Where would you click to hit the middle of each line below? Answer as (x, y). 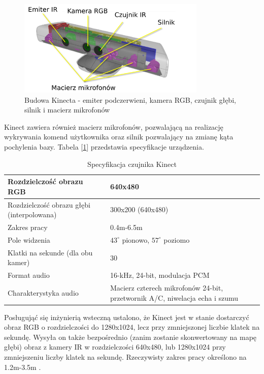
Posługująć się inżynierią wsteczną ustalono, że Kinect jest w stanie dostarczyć (127, 317)
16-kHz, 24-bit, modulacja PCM (160, 275)
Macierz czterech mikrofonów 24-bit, (167, 288)
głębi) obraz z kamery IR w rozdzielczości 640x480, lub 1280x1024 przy (115, 347)
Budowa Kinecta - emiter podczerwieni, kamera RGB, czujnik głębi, (130, 99)
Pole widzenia (29, 239)
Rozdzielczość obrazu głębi (49, 204)
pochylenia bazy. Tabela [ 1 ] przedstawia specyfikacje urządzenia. (104, 146)
